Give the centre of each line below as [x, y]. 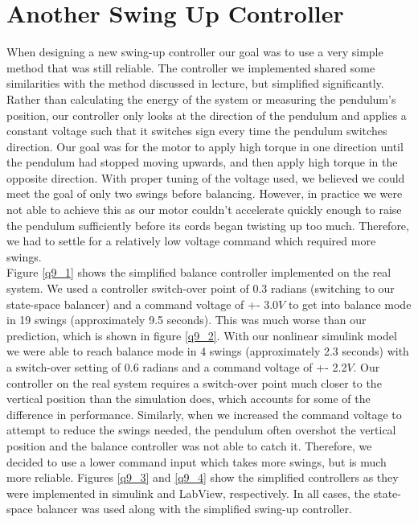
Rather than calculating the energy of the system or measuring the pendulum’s [201, 99]
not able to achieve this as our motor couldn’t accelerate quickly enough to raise [204, 210]
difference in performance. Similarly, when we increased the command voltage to [204, 414]
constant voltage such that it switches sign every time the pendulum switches [197, 131]
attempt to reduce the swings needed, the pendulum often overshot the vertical [201, 430]
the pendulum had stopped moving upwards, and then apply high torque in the [202, 162]
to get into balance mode [350, 304]
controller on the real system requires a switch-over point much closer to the [194, 382]
